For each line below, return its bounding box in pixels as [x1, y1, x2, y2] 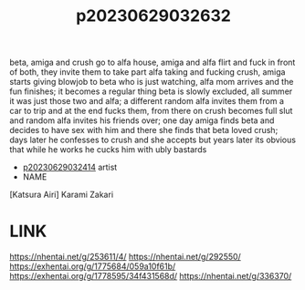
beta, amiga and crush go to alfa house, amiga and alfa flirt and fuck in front [9, 57, 296, 68]
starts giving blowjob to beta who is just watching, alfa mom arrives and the [9, 77, 294, 88]
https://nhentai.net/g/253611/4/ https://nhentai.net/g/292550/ [9, 252, 242, 263]
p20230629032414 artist [22, 161, 118, 173]
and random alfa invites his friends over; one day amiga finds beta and [9, 115, 275, 126]
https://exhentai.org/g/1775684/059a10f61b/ [9, 261, 176, 272]
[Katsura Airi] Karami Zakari [9, 189, 114, 201]
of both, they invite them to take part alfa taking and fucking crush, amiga [9, 67, 286, 78]
